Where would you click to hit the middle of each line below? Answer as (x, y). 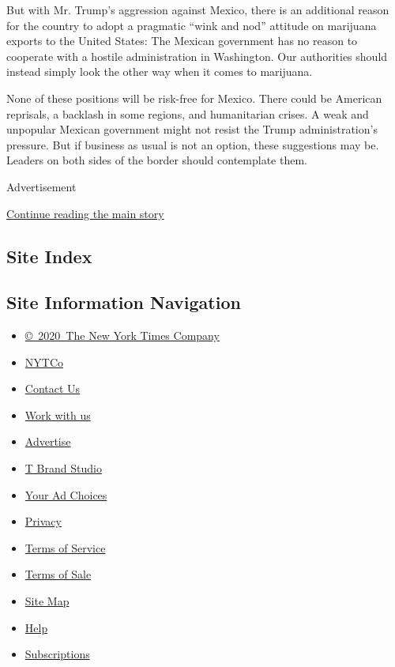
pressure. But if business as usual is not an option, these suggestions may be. (193, 144)
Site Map (47, 601)
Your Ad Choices (66, 494)
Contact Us (53, 388)
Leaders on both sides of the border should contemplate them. (157, 160)
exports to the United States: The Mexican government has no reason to (182, 41)
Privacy (43, 521)
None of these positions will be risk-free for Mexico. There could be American (194, 98)
